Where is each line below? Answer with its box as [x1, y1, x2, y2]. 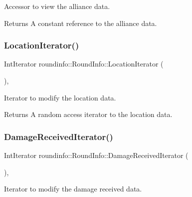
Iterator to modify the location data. [4, 92, 116, 102]
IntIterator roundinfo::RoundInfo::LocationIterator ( [4, 58, 164, 69]
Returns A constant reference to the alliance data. [4, 17, 157, 28]
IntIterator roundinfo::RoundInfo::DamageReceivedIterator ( [4, 150, 189, 160]
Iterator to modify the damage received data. [4, 183, 142, 194]
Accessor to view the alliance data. [4, 1, 110, 11]
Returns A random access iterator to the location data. [4, 109, 173, 119]
